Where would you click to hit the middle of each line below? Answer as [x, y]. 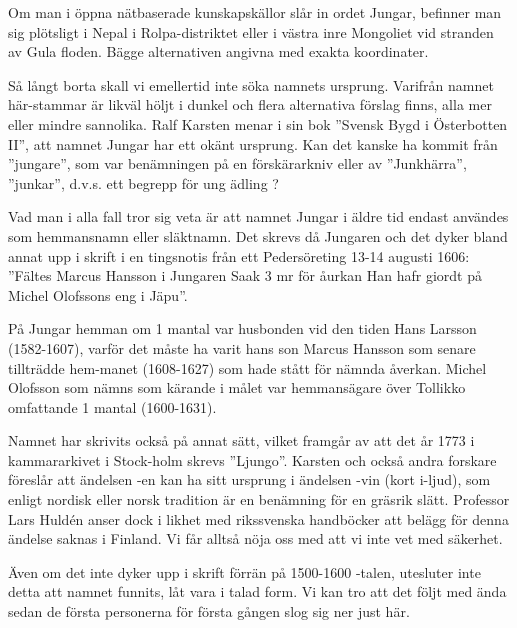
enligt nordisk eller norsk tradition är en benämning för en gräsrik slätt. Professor [259, 499]
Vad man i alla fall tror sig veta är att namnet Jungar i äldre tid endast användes [258, 216]
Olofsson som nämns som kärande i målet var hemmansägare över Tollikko [237, 387]
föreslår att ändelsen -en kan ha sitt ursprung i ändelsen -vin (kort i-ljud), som [249, 479]
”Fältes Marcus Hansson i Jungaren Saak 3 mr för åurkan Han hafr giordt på [245, 275]
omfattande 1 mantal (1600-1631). [112, 406]
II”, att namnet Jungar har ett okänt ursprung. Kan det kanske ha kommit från [253, 143]
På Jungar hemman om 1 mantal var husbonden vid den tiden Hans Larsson [242, 328]
